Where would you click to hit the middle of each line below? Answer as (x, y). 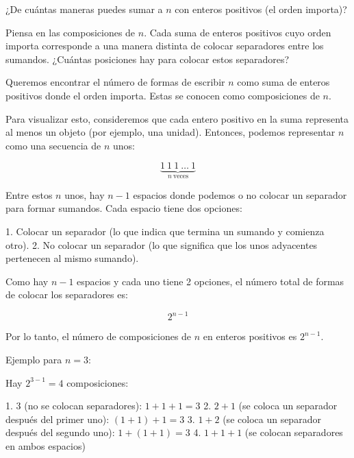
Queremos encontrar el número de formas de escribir (115, 82)
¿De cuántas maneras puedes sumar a (84, 9)
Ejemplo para (34, 360)
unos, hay (85, 194)
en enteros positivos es (250, 336)
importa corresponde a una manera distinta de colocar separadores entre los (165, 46)
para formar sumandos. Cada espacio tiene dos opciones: (124, 208)
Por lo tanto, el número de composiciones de (99, 336)
